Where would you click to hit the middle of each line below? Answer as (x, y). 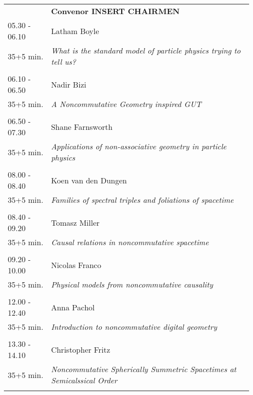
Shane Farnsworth (82, 126)
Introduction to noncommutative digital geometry (134, 327)
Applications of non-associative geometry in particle (139, 146)
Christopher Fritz (81, 349)
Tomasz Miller (75, 222)
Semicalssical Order (84, 380)
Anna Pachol (73, 307)
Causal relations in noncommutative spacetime (130, 242)
